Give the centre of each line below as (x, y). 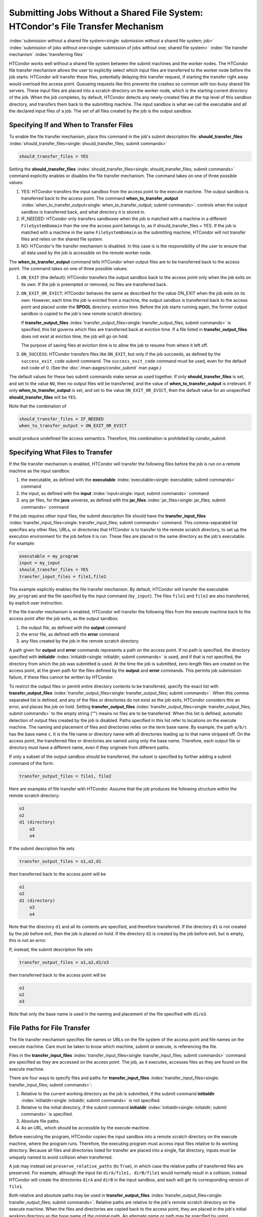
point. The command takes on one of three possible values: (68, 268)
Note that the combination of (38, 406)
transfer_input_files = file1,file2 (63, 576)
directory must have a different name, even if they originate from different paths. (89, 748)
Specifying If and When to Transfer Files (71, 125)
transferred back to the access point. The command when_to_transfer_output (100, 198)
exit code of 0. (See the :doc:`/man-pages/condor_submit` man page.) (91, 368)
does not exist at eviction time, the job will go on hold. (75, 336)
